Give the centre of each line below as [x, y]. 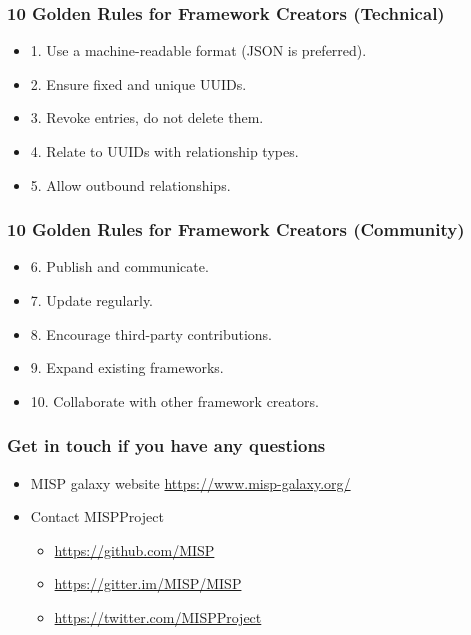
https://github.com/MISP [134, 549]
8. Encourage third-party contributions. [151, 333]
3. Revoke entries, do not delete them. [147, 117]
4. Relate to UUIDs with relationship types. [164, 151]
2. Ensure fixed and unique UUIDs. [138, 83]
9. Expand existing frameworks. [127, 367]
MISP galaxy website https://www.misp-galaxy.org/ [190, 482]
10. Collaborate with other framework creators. [174, 400]
